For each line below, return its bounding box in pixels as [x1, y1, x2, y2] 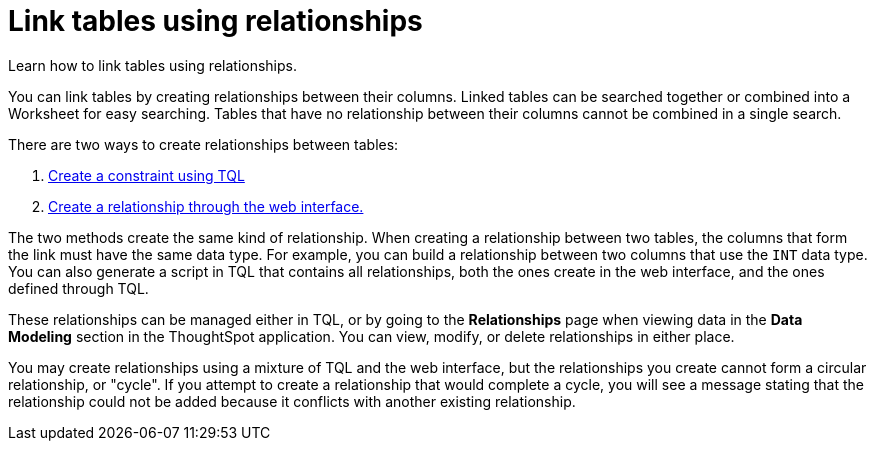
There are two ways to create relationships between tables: [8, 135, 399, 153]
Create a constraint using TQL [48, 166, 245, 184]
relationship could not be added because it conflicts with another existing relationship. [8, 392, 576, 410]
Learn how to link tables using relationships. [8, 56, 297, 74]
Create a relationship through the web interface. [48, 197, 364, 215]
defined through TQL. [8, 279, 149, 297]
